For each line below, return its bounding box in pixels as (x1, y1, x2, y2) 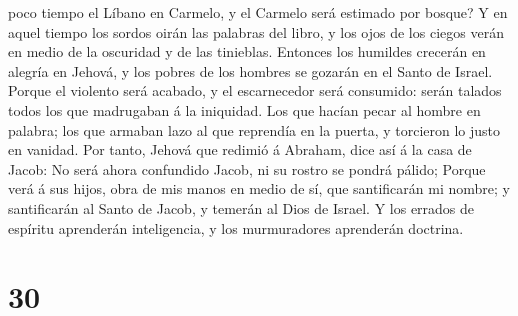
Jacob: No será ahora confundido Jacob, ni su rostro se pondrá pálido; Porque (8, 158, 486, 179)
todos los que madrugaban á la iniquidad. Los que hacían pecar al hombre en (8, 99, 481, 120)
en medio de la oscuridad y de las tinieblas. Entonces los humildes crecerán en (8, 41, 486, 62)
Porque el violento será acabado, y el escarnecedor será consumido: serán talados (8, 80, 502, 101)
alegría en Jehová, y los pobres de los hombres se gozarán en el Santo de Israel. (8, 60, 493, 81)
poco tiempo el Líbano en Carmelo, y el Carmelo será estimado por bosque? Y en (8, 2, 508, 22)
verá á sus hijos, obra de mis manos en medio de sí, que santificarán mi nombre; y (8, 178, 510, 199)
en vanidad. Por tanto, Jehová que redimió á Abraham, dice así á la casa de (8, 139, 472, 160)
